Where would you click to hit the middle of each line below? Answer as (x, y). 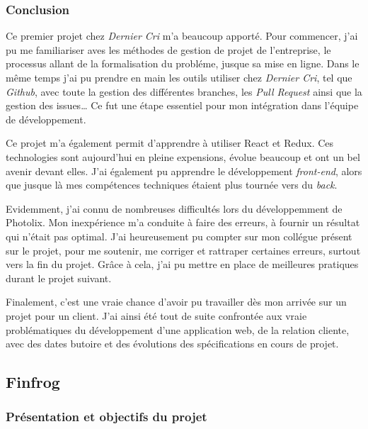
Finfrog (33, 382)
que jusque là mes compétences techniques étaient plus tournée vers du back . (172, 185)
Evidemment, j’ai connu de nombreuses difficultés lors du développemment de (174, 208)
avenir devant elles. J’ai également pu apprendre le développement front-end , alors (184, 171)
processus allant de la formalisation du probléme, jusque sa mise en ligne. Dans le (183, 63)
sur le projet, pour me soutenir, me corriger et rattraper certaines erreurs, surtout (183, 250)
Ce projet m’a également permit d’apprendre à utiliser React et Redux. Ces (170, 143)
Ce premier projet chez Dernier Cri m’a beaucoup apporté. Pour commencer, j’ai (182, 36)
